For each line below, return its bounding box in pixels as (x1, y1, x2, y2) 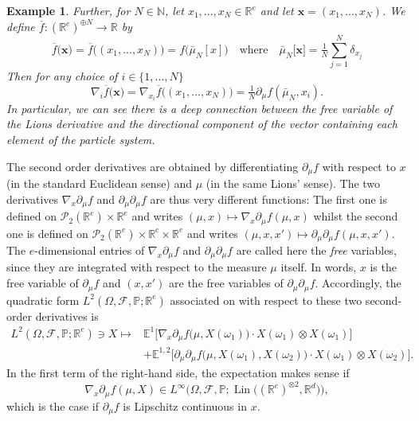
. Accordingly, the (315, 275, 401, 291)
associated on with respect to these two (170, 291, 362, 308)
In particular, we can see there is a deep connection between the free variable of (6, 99, 393, 116)
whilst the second (313, 208, 398, 224)
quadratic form (6, 291, 80, 308)
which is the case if (6, 397, 100, 414)
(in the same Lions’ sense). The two (206, 175, 381, 192)
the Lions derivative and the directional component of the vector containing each (6, 115, 397, 132)
